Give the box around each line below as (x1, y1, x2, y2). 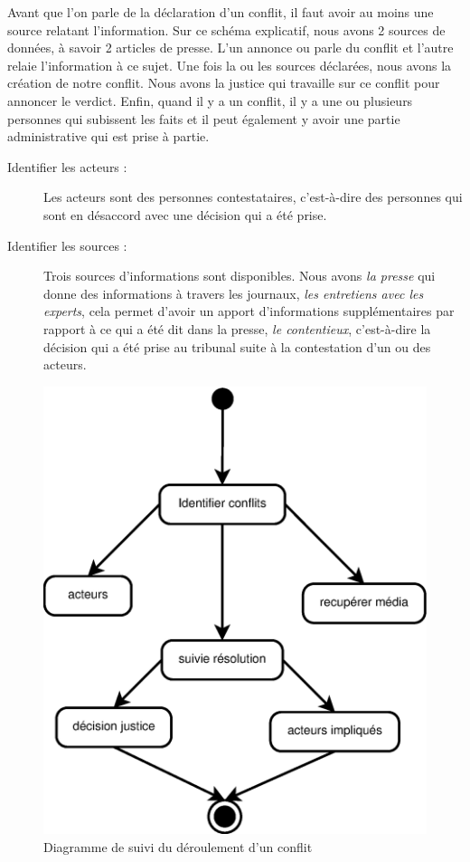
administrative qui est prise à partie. (7, 127, 210, 146)
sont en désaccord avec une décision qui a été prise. (43, 205, 327, 224)
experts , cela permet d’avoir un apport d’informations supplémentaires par (43, 302, 455, 321)
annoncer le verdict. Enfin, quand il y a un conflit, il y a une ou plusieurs (7, 91, 413, 110)
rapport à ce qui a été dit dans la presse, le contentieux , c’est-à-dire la (43, 319, 431, 338)
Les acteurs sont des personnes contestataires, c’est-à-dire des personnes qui (43, 187, 463, 206)
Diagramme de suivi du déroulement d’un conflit (43, 837, 313, 856)
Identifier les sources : (7, 235, 127, 254)
